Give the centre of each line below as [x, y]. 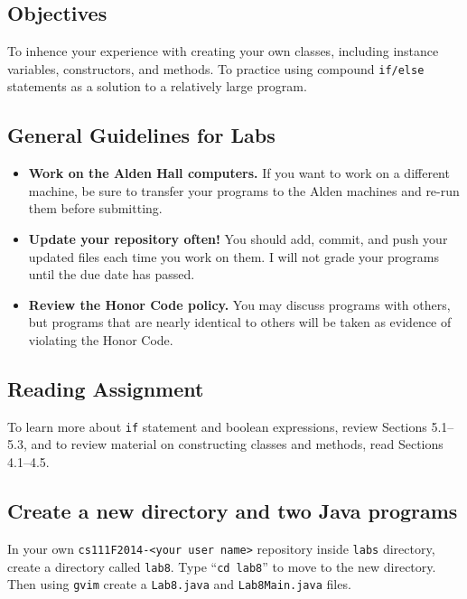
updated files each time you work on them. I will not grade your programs [233, 256]
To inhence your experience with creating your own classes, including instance [223, 51]
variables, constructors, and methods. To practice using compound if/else [216, 68]
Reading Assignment [106, 388]
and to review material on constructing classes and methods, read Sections [237, 444]
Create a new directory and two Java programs [233, 511]
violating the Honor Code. [101, 340]
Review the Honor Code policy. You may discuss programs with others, [239, 304]
